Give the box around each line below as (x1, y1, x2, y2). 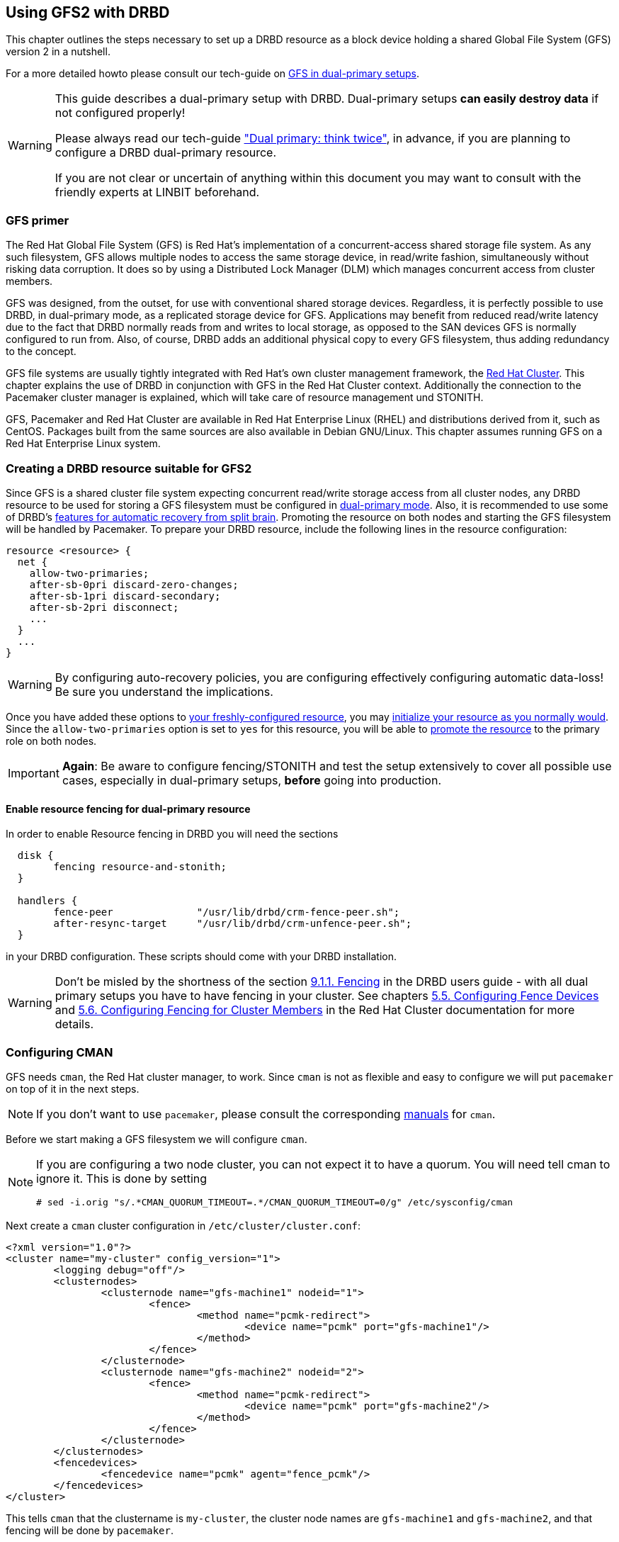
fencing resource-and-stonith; (53, 861, 227, 873)
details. (55, 1017, 94, 1032)
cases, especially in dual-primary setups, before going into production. (62, 772, 442, 787)
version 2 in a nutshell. (6, 45, 110, 58)
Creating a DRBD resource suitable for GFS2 (6, 461, 252, 475)
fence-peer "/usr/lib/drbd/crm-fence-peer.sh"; (53, 906, 400, 918)
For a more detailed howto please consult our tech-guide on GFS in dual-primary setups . (6, 67, 420, 80)
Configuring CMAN (6, 1045, 113, 1059)
